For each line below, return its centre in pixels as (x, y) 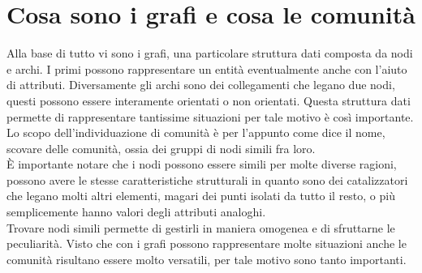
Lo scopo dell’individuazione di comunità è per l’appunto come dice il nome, (196, 132)
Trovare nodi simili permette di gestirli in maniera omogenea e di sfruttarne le (201, 227)
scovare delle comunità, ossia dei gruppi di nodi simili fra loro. (161, 148)
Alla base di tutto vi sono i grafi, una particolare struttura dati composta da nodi (210, 53)
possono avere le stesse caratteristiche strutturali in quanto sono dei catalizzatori (207, 179)
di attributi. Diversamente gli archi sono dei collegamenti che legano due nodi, (201, 85)
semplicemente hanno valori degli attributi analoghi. (136, 212)
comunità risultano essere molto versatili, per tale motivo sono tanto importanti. (207, 259)
